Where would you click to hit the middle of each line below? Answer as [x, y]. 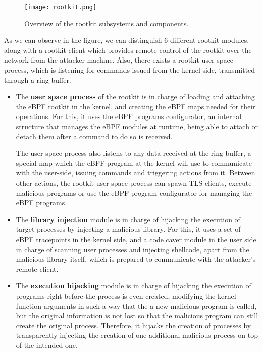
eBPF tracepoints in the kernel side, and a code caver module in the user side [136, 239]
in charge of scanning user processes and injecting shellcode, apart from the [133, 249]
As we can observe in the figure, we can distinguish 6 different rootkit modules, [127, 40]
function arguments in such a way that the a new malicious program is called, [136, 305]
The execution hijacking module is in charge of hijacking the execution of [134, 286]
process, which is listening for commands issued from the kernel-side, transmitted [130, 70]
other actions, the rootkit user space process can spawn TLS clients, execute [134, 182]
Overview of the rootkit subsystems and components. [107, 23]
